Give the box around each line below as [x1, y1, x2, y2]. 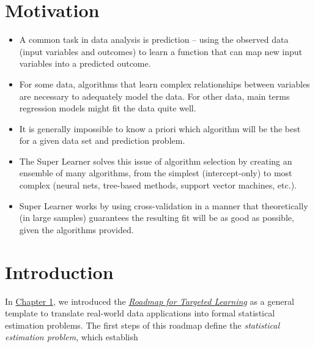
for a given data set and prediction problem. [19, 134, 185, 147]
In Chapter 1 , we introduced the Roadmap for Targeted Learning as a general [5, 294, 294, 307]
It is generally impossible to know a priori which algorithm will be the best [19, 122, 301, 135]
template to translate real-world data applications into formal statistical [5, 307, 275, 319]
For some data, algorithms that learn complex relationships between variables [19, 77, 310, 90]
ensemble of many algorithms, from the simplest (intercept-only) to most [19, 166, 292, 179]
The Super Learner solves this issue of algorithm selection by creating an [19, 154, 292, 167]
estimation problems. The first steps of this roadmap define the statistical [5, 318, 280, 331]
